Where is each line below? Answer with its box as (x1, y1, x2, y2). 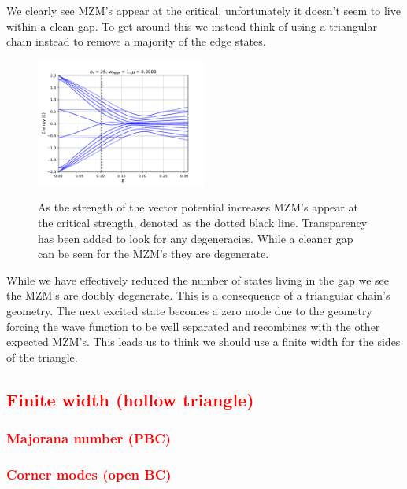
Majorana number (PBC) (6, 428, 172, 448)
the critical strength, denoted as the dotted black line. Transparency (38, 214, 368, 230)
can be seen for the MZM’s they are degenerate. (38, 245, 269, 262)
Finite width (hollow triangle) (6, 387, 254, 411)
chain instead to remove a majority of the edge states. (6, 33, 266, 50)
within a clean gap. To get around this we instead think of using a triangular (6, 17, 377, 34)
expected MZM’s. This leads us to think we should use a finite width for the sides (6, 333, 401, 350)
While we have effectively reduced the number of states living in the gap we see (6, 271, 389, 288)
